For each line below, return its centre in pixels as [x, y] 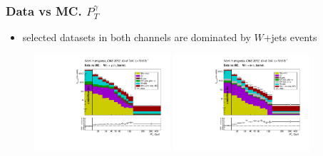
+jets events [290, 37]
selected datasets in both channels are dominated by [137, 37]
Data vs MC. [44, 10]
